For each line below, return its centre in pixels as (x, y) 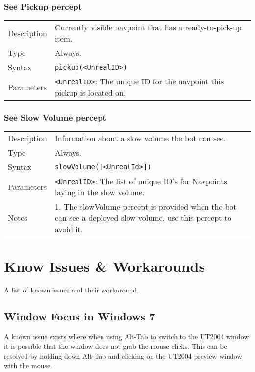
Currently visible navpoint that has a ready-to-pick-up (148, 27)
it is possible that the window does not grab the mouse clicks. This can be (115, 346)
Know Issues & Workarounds (105, 266)
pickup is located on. (90, 93)
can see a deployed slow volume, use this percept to (143, 218)
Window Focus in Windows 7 (80, 316)
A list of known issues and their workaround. (72, 289)
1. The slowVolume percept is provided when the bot (146, 207)
